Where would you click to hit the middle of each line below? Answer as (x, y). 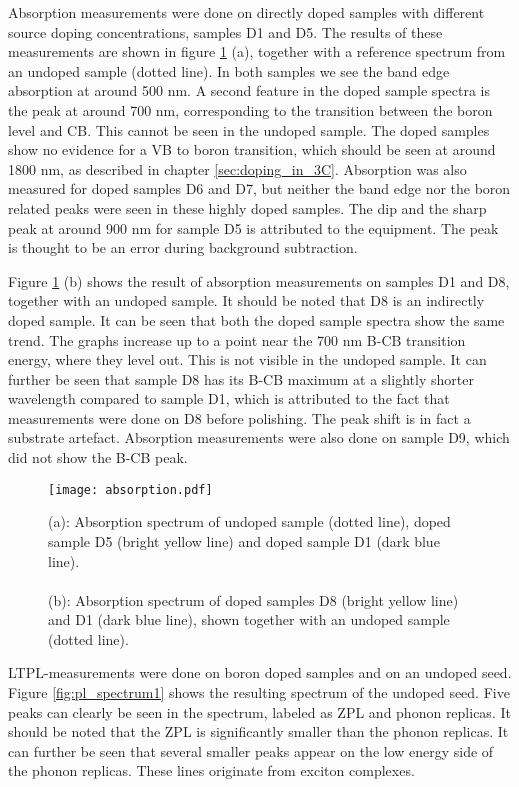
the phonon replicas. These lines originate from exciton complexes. (211, 770)
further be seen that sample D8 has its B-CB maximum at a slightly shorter (241, 378)
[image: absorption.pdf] (130, 489)
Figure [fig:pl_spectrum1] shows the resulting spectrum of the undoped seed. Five (259, 692)
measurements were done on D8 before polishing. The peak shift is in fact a (239, 417)
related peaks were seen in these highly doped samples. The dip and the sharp (247, 207)
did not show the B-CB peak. (98, 457)
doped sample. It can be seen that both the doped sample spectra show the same (256, 319)
